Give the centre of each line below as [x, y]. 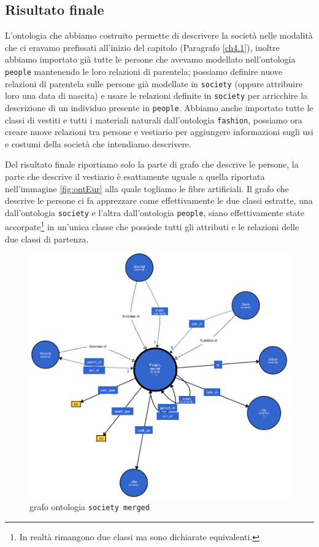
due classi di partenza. [47, 239]
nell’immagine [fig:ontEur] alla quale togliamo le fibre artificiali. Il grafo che [147, 188]
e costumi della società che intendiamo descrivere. [98, 143]
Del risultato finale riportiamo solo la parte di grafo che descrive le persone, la [152, 164]
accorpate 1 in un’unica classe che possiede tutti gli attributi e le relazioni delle [152, 226]
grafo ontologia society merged [90, 507]
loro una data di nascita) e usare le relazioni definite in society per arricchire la [156, 95]
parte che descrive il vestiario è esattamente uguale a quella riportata [135, 177]
